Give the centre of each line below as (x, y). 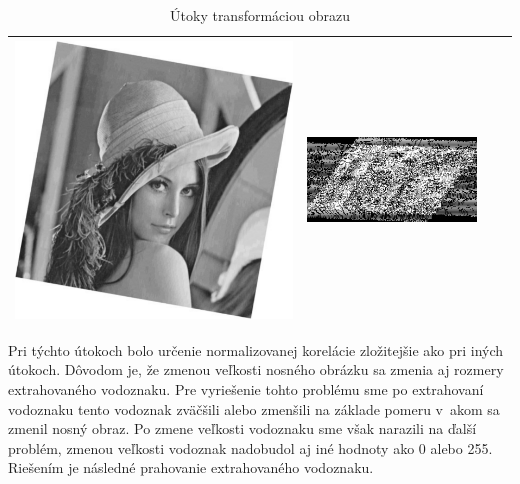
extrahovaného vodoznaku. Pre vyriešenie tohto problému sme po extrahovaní (246, 389)
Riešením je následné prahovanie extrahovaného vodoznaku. (191, 467)
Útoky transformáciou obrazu (260, 15)
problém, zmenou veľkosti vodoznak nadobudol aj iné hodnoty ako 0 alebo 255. (250, 447)
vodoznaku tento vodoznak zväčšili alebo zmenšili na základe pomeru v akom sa (254, 408)
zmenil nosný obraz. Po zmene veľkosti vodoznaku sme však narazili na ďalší (242, 428)
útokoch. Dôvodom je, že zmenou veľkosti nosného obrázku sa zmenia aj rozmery (256, 369)
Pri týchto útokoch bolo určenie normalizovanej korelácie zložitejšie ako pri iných (256, 349)
